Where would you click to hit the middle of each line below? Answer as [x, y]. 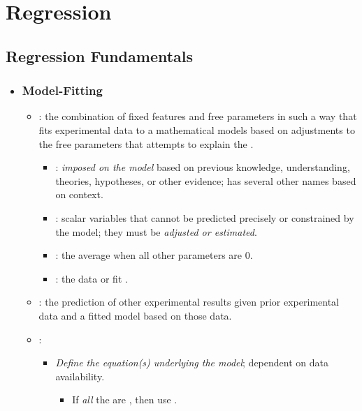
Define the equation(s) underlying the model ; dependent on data [192, 363]
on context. [79, 194]
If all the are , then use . [125, 399]
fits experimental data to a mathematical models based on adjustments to [197, 129]
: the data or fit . [92, 278]
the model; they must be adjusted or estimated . [156, 231]
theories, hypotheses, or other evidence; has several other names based [206, 180]
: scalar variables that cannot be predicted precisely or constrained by [205, 217]
